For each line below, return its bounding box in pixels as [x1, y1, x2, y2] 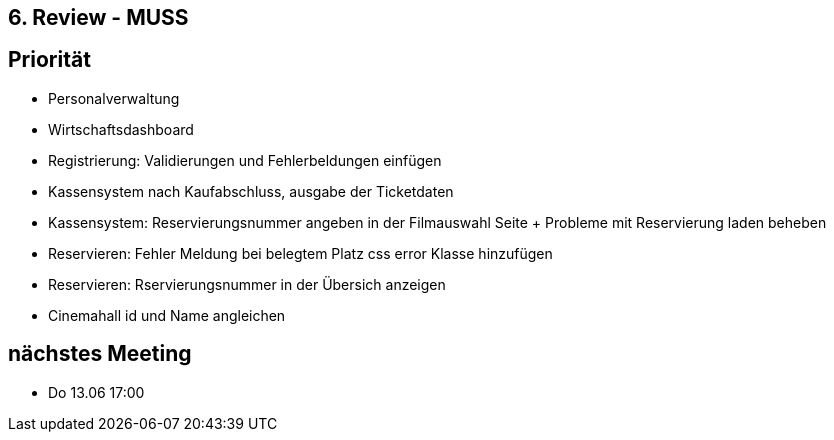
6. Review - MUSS [8, 5, 189, 30]
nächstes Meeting [8, 341, 192, 367]
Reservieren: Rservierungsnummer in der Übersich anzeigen [48, 275, 446, 293]
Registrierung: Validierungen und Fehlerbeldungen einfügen [48, 151, 442, 169]
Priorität [8, 47, 91, 73]
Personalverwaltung [48, 89, 180, 107]
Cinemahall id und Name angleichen [48, 306, 286, 324]
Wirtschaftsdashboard [48, 120, 194, 138]
